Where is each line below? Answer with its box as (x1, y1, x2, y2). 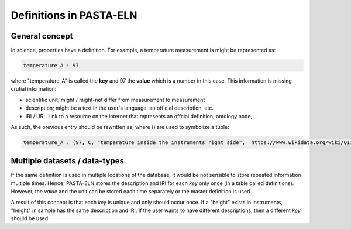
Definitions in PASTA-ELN (11, 9, 137, 22)
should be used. (11, 215, 50, 222)
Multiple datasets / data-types (11, 156, 125, 166)
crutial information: (11, 86, 57, 93)
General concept (11, 31, 73, 41)
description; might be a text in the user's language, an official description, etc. (25, 104, 214, 111)
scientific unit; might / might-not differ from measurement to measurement (25, 96, 205, 103)
